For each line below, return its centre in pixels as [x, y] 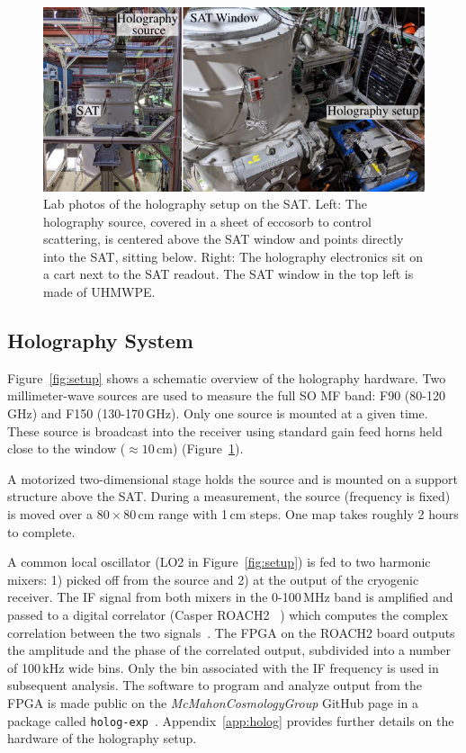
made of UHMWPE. [99, 292]
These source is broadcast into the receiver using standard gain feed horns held [225, 430]
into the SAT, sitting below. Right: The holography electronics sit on [233, 256]
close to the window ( [67, 448]
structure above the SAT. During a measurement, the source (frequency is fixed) [229, 496]
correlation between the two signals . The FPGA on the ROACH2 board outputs [231, 632]
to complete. [41, 531]
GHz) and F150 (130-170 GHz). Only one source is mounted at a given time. [218, 413]
